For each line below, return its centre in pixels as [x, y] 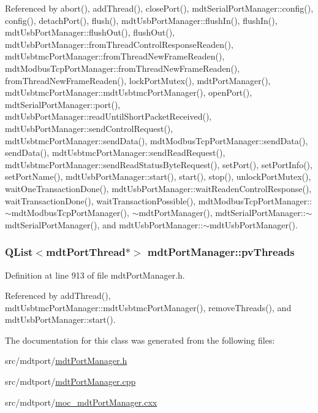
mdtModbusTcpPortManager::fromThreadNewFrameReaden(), [123, 68]
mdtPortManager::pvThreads [221, 252]
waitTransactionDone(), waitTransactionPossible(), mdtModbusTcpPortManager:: [158, 200]
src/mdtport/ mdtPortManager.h [66, 361]
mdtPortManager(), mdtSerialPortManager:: [222, 213]
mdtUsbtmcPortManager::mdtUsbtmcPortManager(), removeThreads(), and [148, 307]
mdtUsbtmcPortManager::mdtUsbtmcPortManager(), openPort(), [129, 92]
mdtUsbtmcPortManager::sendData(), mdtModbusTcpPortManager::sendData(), [157, 140]
